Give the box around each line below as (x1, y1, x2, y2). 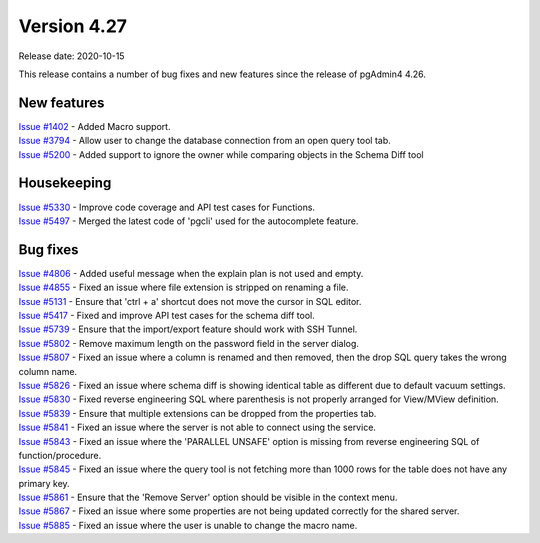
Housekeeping (18, 175, 112, 192)
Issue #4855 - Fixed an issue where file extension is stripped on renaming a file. (18, 281, 349, 294)
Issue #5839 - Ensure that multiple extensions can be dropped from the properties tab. (18, 407, 377, 419)
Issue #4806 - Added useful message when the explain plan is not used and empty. (18, 267, 364, 279)
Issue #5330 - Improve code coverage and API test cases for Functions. (18, 201, 315, 213)
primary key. (18, 477, 70, 489)
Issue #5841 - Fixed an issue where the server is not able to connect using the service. (18, 421, 377, 434)
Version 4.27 (18, 15, 128, 37)
